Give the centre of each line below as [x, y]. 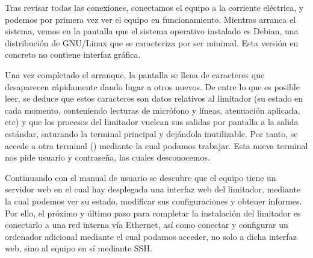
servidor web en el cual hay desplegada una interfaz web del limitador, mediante [153, 189]
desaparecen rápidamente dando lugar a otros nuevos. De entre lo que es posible [152, 86]
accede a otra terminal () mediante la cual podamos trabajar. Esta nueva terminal [156, 145]
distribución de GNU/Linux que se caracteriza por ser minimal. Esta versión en [152, 42]
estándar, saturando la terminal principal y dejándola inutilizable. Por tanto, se [151, 133]
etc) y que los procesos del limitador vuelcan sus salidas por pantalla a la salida [152, 122]
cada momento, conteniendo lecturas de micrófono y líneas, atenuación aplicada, [153, 110]
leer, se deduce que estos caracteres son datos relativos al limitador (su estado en [154, 98]
